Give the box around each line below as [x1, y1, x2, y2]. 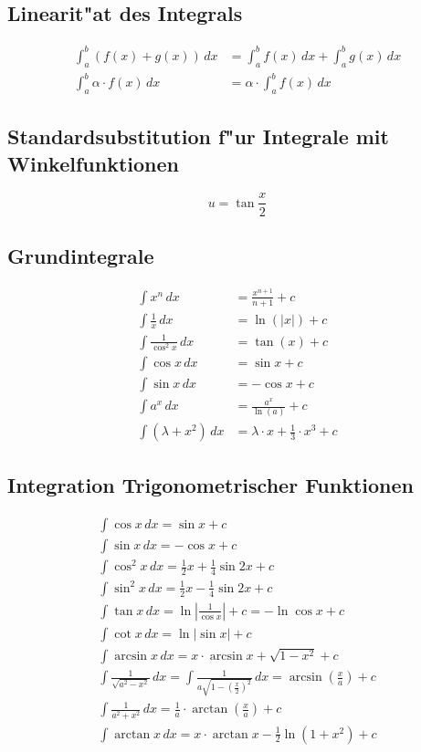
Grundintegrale [7, 241, 154, 269]
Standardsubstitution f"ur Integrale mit [7, 122, 389, 151]
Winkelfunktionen [7, 149, 179, 177]
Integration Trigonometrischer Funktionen [7, 470, 414, 498]
